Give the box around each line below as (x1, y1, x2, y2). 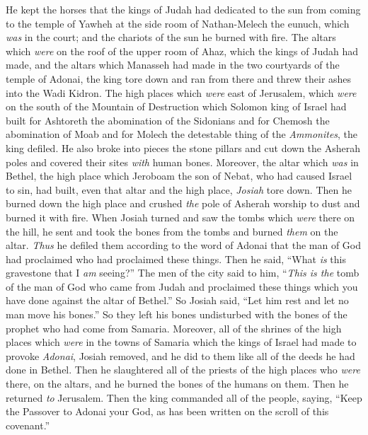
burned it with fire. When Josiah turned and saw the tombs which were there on (6, 209, 355, 224)
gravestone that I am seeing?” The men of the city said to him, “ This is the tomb (6, 265, 360, 280)
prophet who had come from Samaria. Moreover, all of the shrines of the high (6, 320, 342, 335)
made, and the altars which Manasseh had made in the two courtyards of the (6, 57, 340, 72)
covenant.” (6, 417, 50, 432)
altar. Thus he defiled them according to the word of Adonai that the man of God (6, 238, 362, 253)
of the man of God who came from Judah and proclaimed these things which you (6, 279, 358, 294)
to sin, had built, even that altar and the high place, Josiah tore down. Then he (6, 182, 352, 197)
